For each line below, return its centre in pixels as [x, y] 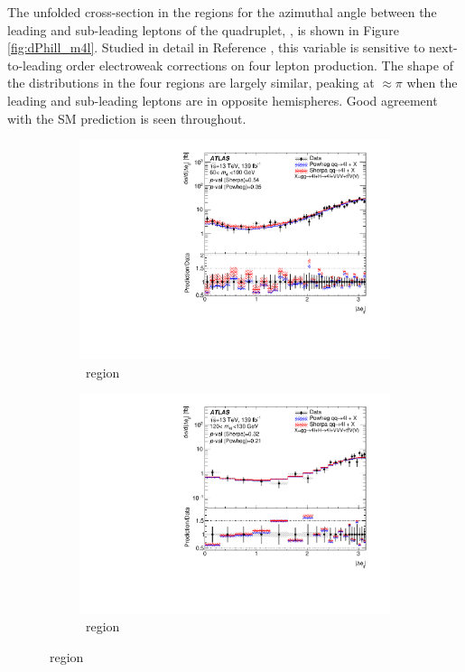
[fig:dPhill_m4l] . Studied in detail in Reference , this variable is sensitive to [216, 47]
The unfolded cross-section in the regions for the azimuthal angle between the [222, 12]
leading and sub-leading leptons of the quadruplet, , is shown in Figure [203, 29]
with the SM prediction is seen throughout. [127, 118]
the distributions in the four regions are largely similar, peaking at [191, 83]
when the [432, 83]
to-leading [35, 65]
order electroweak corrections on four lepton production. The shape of [260, 65]
